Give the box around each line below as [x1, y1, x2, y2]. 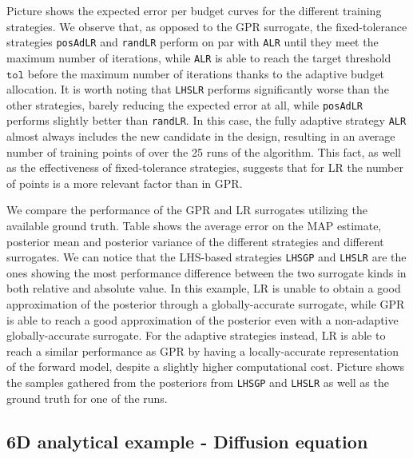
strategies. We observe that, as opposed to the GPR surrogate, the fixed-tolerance [6, 18, 407, 34]
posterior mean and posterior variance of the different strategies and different [6, 233, 384, 249]
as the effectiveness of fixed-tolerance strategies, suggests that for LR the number [6, 159, 403, 176]
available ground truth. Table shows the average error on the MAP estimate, [6, 217, 382, 234]
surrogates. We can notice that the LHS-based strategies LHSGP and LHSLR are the [6, 249, 407, 265]
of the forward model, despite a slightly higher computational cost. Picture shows [6, 358, 405, 375]
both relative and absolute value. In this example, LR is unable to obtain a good [6, 280, 401, 297]
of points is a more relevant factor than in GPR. [6, 174, 243, 191]
